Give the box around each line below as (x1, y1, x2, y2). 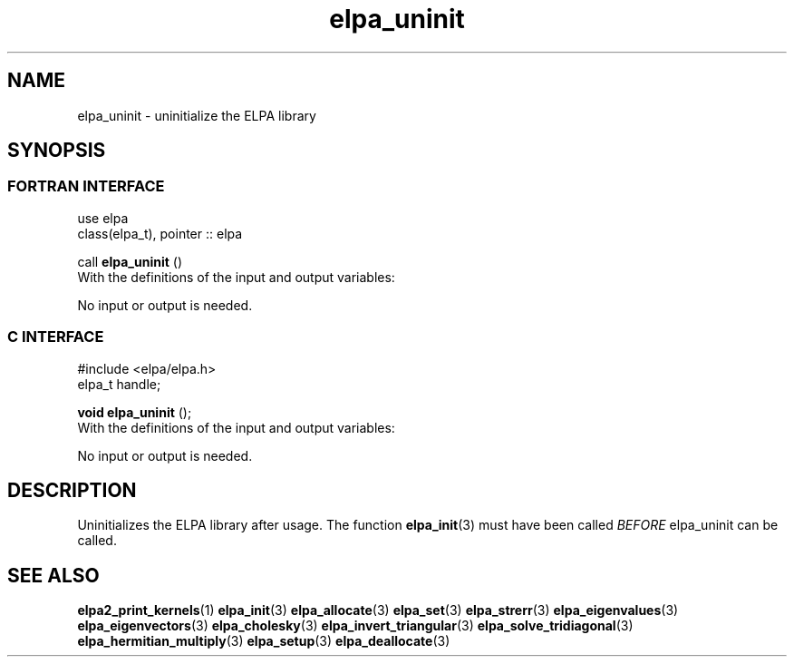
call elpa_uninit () (77, 253, 183, 269)
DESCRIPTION (7, 478, 137, 502)
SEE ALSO (7, 563, 100, 587)
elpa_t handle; (77, 376, 161, 392)
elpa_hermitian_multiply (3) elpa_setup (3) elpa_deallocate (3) (77, 633, 450, 649)
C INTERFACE (7, 327, 104, 347)
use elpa (77, 210, 129, 226)
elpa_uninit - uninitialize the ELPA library (77, 107, 316, 123)
